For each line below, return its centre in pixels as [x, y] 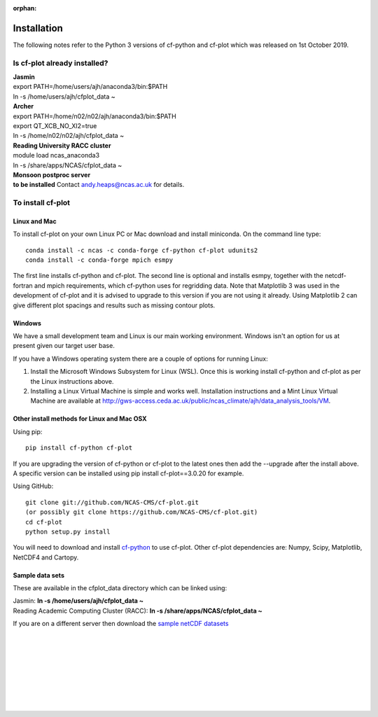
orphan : [25, 8]
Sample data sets [38, 575]
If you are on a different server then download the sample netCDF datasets [121, 624]
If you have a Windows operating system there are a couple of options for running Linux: [141, 358]
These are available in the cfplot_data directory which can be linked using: [120, 588]
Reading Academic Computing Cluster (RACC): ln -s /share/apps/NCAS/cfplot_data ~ [138, 611]
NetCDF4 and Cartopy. [46, 557]
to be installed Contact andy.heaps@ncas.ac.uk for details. [99, 185]
